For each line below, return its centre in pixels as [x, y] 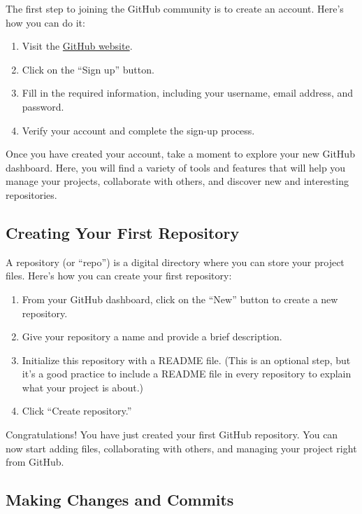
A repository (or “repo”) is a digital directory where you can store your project [175, 262]
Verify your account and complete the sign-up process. [138, 130]
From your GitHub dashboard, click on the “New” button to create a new [180, 299]
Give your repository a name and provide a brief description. [152, 336]
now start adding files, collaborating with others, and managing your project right [181, 448]
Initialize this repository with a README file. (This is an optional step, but [186, 360]
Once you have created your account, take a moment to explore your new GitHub [180, 154]
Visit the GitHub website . [77, 46]
